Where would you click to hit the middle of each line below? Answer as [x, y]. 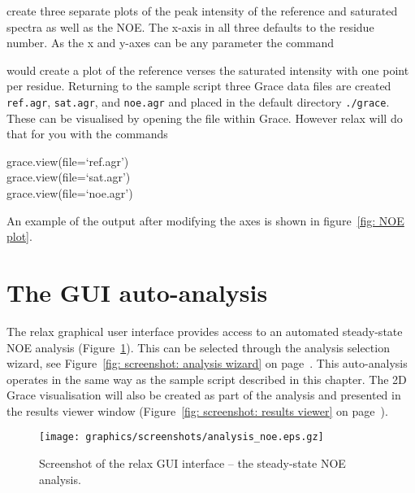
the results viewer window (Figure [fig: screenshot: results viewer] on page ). [197, 410]
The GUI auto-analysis [137, 292]
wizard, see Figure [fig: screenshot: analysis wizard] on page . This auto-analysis [207, 363]
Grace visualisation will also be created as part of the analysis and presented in [204, 395]
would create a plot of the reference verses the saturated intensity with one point [208, 70]
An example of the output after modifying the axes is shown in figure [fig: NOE [205, 220]
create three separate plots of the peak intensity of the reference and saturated [202, 11]
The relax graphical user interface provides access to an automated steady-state [205, 331]
